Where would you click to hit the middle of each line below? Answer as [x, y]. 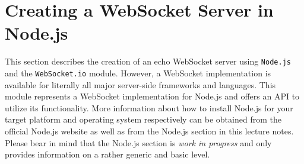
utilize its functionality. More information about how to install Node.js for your [149, 107]
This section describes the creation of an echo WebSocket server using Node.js [148, 61]
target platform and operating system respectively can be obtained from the [143, 119]
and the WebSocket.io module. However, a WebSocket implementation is [138, 73]
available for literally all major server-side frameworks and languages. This [140, 84]
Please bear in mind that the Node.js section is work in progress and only [138, 142]
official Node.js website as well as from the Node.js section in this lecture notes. [149, 131]
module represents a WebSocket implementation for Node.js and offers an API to [152, 96]
